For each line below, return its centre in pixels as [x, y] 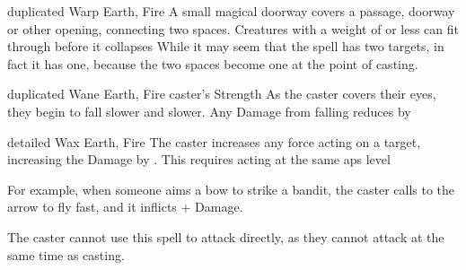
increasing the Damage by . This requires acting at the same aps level [199, 159]
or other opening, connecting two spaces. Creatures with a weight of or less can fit [233, 28]
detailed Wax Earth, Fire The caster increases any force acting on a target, [214, 141]
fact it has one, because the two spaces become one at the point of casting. [213, 63]
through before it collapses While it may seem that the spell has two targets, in [226, 46]
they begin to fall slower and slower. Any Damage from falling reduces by [209, 111]
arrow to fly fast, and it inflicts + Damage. [125, 207]
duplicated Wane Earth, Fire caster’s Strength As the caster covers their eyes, [222, 94]
